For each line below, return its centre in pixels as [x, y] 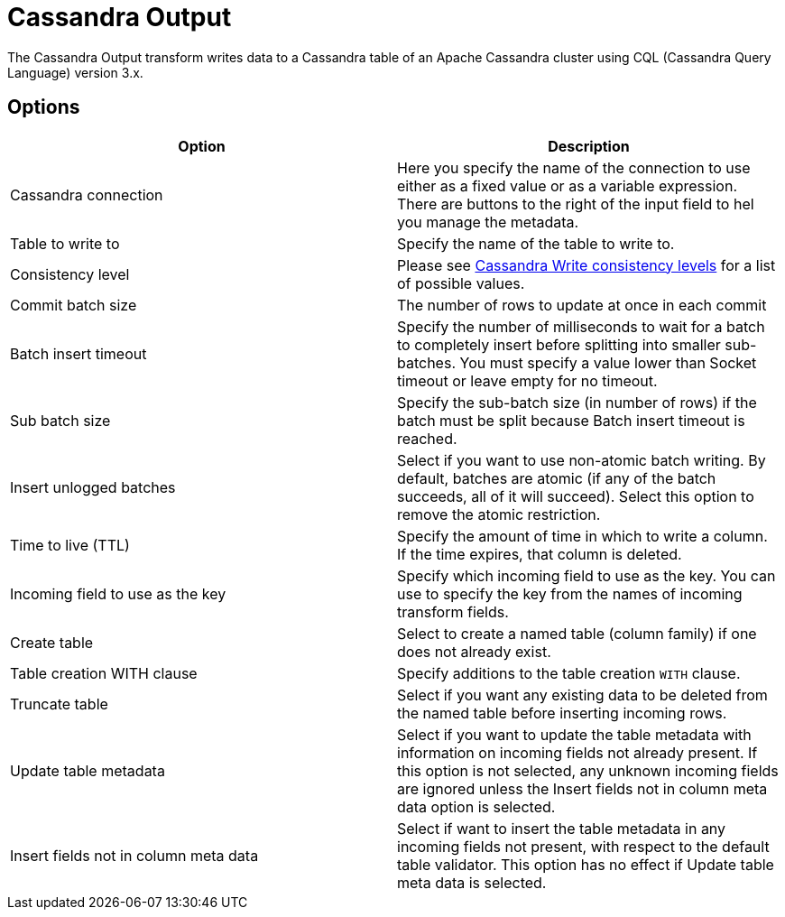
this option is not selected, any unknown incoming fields [588, 770]
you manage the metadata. [488, 222]
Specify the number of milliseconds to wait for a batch [581, 326]
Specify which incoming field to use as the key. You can [586, 575]
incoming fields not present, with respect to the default [583, 846]
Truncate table [59, 704]
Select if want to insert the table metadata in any [562, 828]
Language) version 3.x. [75, 72]
